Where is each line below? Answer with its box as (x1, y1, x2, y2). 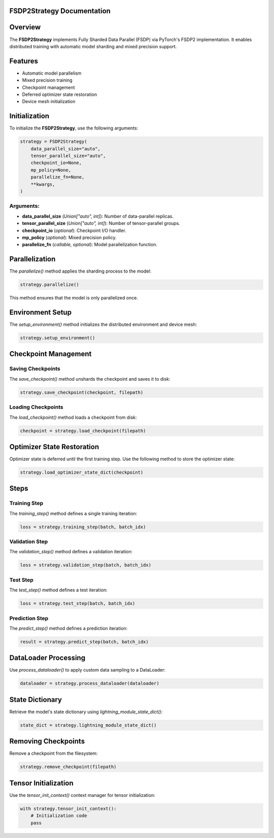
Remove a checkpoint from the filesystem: (9, 750, 98, 756)
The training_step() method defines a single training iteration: (9, 510, 138, 516)
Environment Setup (9, 308, 72, 317)
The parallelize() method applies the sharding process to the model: (9, 268, 152, 274)
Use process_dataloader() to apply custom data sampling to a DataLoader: (9, 667, 166, 673)
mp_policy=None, (30, 167, 71, 173)
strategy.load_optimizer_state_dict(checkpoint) (20, 470, 144, 476)
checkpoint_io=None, (30, 160, 82, 166)
